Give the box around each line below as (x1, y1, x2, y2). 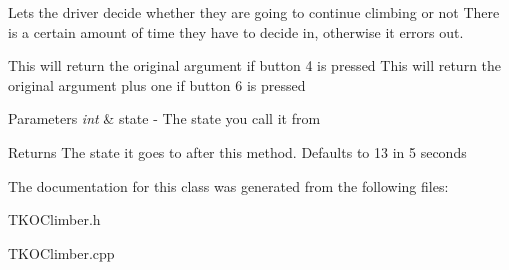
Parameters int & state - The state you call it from (8, 108, 321, 129)
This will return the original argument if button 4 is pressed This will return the (8, 55, 502, 76)
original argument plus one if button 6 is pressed (8, 74, 306, 95)
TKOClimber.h (8, 209, 101, 230)
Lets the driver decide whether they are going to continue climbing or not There (8, 2, 500, 22)
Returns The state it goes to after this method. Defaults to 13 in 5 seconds (8, 141, 467, 162)
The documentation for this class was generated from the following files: (8, 175, 449, 196)
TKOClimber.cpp (8, 242, 115, 263)
